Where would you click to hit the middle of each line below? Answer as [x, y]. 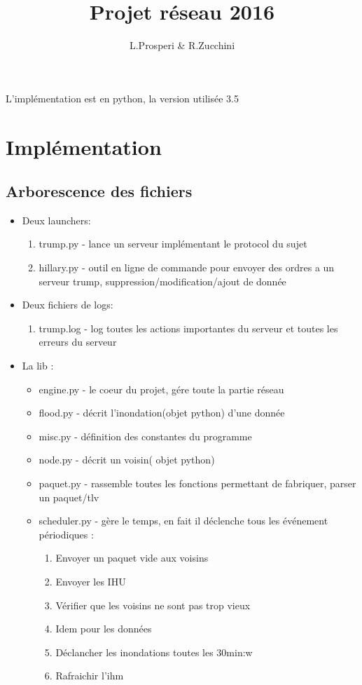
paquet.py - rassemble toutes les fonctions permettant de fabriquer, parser [197, 483]
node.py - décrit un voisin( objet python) [127, 460]
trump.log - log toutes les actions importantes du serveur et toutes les [188, 328]
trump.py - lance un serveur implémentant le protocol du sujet [173, 244]
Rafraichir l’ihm [90, 676]
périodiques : [66, 534]
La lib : [38, 366]
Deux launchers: [56, 220]
